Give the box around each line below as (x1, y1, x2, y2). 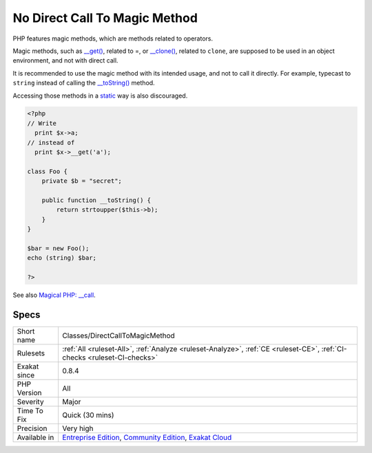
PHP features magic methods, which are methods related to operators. (12, 34, 214, 43)
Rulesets (17, 349, 45, 358)
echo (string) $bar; (27, 254, 96, 262)
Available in (17, 433, 54, 443)
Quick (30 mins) (62, 410, 114, 420)
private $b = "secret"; (41, 177, 122, 185)
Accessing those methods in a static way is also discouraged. (12, 91, 188, 100)
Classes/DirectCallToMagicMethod (62, 331, 175, 340)
